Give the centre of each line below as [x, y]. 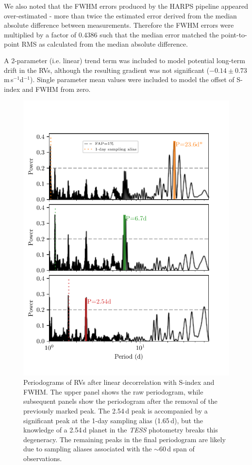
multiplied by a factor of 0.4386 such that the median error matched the [111, 34]
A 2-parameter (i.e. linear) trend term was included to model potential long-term [125, 60]
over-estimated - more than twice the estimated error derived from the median [120, 15]
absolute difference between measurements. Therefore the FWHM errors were [119, 25]
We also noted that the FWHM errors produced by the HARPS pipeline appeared [126, 6]
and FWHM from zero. [56, 89]
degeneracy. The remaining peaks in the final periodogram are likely [125, 439]
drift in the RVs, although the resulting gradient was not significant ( [107, 70]
